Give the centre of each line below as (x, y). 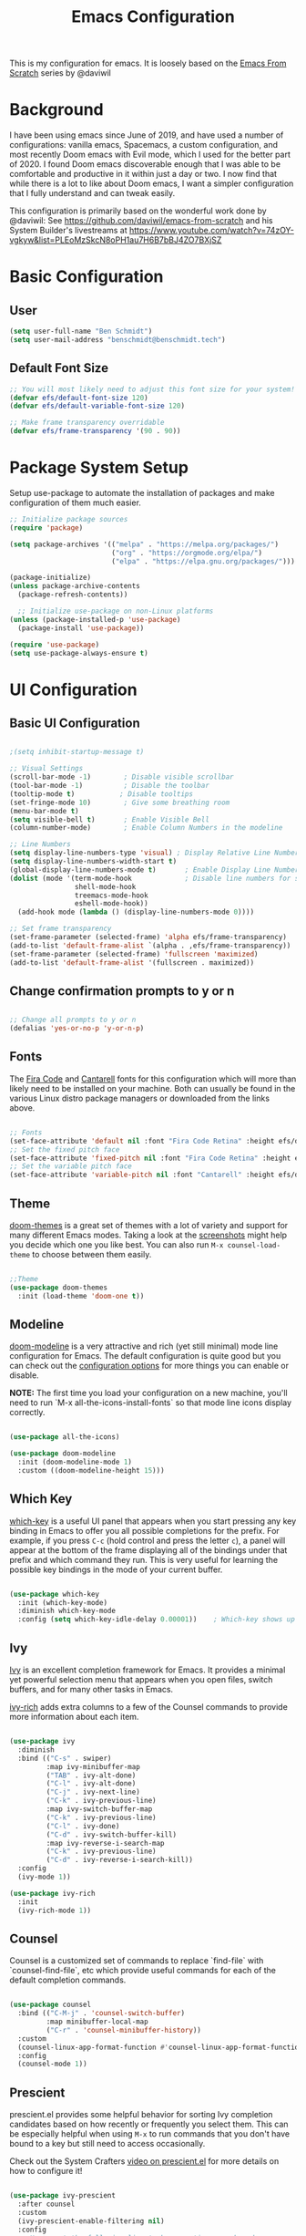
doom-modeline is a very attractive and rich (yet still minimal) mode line (144, 1346)
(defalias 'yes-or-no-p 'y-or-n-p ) (77, 1029)
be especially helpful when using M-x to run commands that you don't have (150, 2134)
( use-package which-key (55, 1594)
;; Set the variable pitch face (71, 1166)
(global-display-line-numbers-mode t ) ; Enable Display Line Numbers (156, 870)
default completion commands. (68, 1980)
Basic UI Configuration (75, 723)
